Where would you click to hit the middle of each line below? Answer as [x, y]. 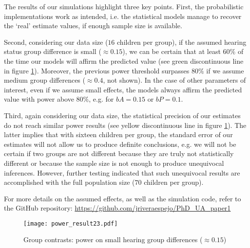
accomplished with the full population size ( [69, 182]
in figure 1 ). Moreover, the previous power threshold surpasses [97, 70]
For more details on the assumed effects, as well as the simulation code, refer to [123, 198]
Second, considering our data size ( [56, 42]
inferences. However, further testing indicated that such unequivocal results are [122, 172]
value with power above [39, 99]
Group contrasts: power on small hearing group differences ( [113, 239]
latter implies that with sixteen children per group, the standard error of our [118, 134]
